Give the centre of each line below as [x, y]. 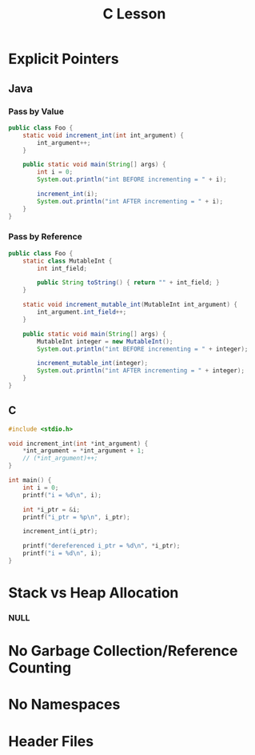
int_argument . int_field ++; [82, 312]
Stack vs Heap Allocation [94, 593]
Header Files [51, 741]
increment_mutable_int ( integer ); [93, 363]
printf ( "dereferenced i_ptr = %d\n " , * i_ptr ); [102, 546]
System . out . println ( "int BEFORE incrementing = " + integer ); [143, 349]
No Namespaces [64, 705]
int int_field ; [62, 268]
